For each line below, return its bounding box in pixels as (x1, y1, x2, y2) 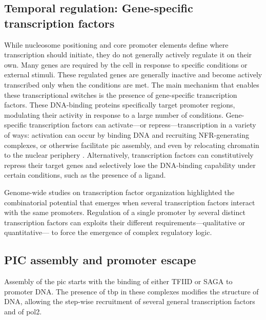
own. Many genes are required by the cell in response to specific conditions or (4, 59, 248, 70)
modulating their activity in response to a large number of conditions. (4, 109, 223, 120)
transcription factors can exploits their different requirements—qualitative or (4, 217, 245, 227)
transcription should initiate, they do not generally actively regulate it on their (4, 49, 252, 60)
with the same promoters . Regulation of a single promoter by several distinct (4, 207, 245, 218)
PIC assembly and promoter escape (4, 252, 196, 268)
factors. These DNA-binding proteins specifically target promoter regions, (4, 99, 235, 110)
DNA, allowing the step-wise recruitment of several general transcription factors (4, 296, 255, 307)
